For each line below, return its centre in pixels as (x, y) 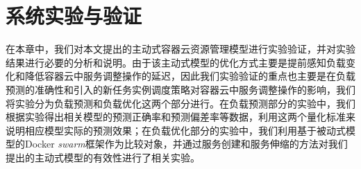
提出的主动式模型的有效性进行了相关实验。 (103, 157)
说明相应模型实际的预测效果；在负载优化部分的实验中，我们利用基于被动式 (176, 130)
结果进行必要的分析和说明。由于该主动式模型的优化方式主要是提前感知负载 (176, 62)
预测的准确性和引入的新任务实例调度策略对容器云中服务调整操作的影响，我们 (180, 89)
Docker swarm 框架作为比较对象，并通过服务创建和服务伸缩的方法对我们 (186, 144)
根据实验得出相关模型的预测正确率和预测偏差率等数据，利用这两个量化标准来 (180, 117)
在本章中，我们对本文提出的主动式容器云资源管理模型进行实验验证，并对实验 (180, 49)
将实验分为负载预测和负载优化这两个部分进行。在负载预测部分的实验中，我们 (180, 103)
